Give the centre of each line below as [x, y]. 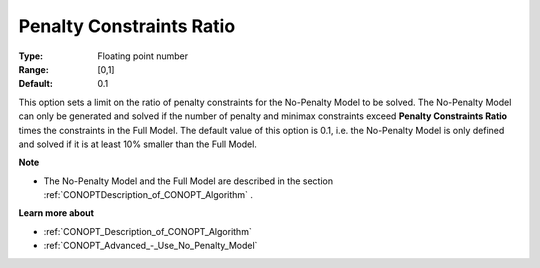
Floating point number [143, 56]
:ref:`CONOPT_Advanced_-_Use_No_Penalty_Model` [150, 246]
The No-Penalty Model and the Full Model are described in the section [188, 181]
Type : [31, 56]
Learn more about [56, 213]
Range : [33, 69]
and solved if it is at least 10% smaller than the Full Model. [137, 144]
